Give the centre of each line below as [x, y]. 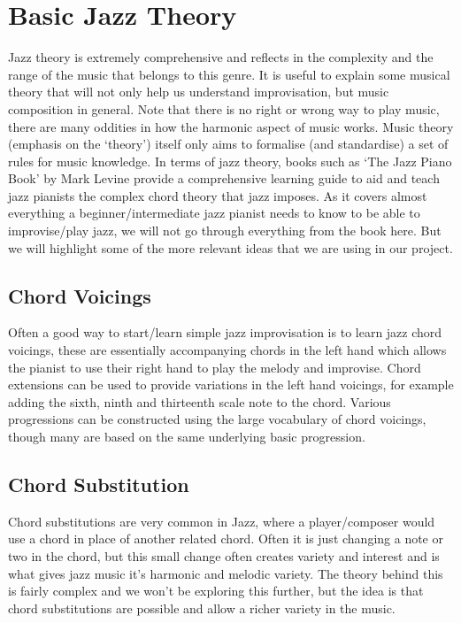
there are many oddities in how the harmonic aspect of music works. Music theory [231, 126]
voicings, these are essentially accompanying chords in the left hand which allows [227, 350]
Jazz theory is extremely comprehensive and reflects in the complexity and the [221, 57]
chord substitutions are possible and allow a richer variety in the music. [202, 608]
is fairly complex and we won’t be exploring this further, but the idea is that [216, 591]
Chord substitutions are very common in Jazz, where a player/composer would [222, 521]
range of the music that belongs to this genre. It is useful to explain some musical [229, 74]
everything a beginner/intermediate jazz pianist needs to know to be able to [214, 213]
